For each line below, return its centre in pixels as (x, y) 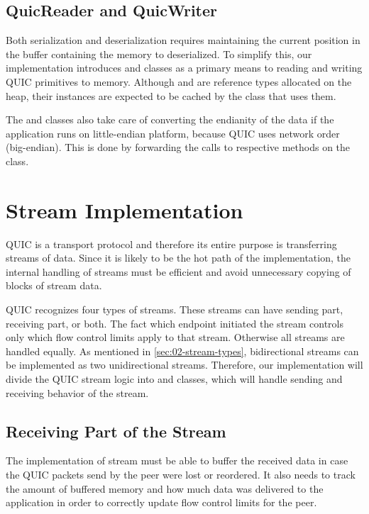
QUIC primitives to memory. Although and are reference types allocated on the (179, 81)
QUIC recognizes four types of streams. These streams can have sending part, (175, 309)
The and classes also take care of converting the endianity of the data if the (170, 119)
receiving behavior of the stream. (77, 392)
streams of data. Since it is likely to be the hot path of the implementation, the (178, 258)
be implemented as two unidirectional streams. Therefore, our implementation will (184, 365)
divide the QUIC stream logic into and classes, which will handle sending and (174, 379)
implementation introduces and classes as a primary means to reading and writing (184, 68)
